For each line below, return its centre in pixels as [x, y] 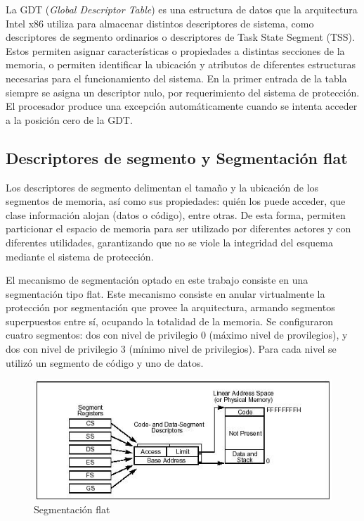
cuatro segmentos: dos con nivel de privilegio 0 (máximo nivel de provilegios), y [177, 335]
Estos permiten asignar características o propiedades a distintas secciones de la [175, 50]
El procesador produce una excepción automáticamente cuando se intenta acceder [182, 106]
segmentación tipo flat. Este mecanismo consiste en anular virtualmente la [165, 293]
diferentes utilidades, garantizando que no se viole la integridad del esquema [169, 242]
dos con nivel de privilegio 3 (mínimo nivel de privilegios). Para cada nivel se [171, 349]
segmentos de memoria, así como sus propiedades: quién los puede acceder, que [176, 201]
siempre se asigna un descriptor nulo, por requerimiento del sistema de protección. [183, 92]
